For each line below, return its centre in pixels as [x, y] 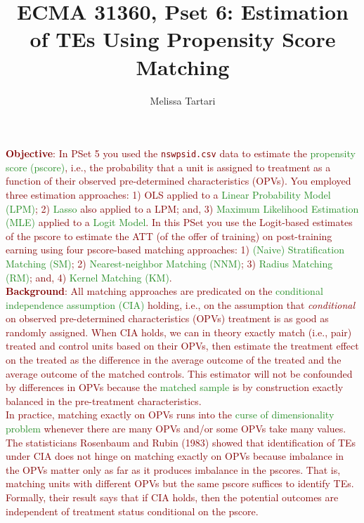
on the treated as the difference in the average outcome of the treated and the [174, 360]
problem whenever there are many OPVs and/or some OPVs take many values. [176, 429]
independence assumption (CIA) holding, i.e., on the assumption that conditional [180, 304]
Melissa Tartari [183, 100]
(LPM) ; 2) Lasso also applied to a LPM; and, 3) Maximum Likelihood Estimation [182, 208]
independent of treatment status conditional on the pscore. [132, 511]
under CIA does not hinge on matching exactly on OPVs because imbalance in [175, 456]
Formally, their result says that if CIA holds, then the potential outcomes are [172, 497]
